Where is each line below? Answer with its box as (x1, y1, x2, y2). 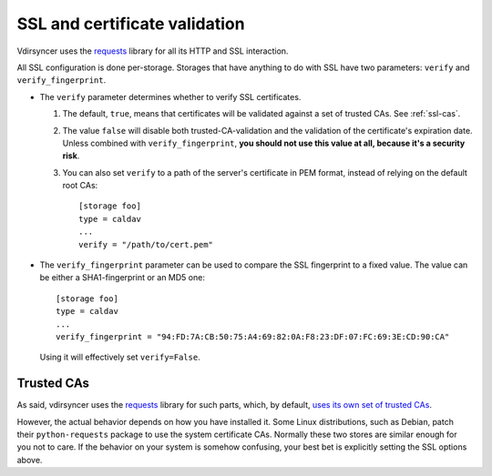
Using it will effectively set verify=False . (39, 351, 200, 363)
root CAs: (62, 180, 98, 191)
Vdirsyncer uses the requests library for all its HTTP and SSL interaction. (16, 46, 289, 56)
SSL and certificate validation (16, 14, 245, 34)
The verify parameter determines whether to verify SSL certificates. (39, 91, 302, 102)
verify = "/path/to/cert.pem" (78, 239, 214, 249)
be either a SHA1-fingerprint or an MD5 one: (39, 272, 205, 283)
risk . (62, 150, 80, 161)
